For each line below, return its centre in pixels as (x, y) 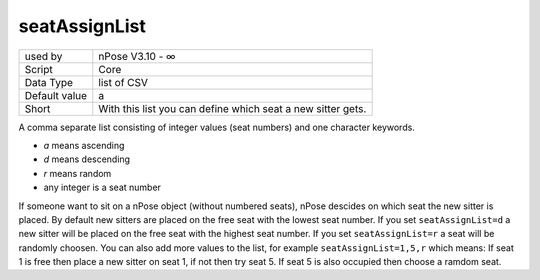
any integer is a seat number (102, 187)
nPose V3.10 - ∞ (137, 56)
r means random (77, 173)
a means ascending (84, 145)
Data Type (49, 82)
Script (39, 69)
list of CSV (123, 82)
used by (43, 56)
